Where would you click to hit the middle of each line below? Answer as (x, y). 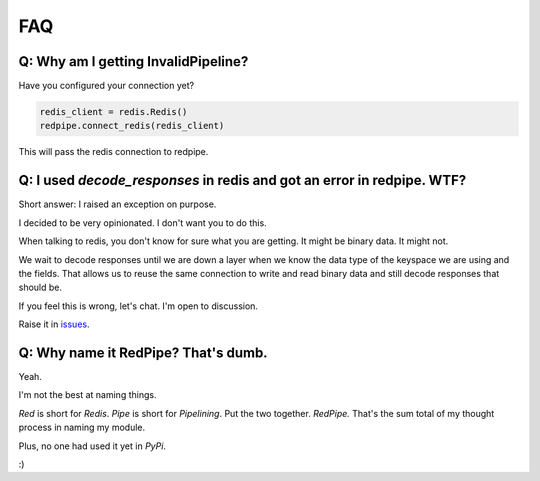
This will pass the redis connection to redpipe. (113, 152)
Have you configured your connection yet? (106, 86)
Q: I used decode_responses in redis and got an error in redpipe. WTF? (242, 180)
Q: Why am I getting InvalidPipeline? (133, 61)
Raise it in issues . (54, 324)
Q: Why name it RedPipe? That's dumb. (143, 352)
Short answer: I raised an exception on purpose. (117, 204)
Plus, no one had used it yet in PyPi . (92, 446)
